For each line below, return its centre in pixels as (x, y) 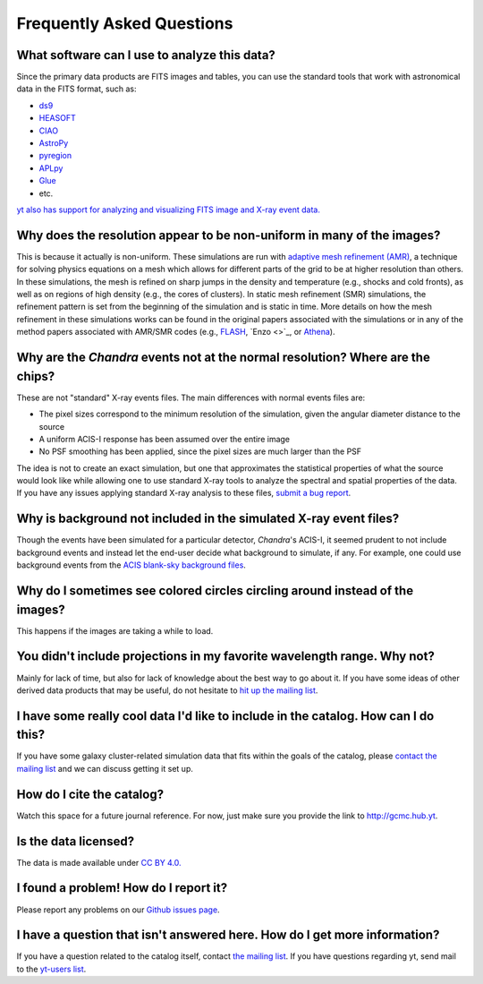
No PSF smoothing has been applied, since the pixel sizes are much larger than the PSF (200, 451)
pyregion (55, 156)
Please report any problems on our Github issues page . (118, 910)
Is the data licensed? (75, 841)
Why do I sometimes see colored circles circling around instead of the (215, 590)
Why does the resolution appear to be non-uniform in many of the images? (229, 235)
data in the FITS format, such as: (76, 89)
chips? (36, 376)
